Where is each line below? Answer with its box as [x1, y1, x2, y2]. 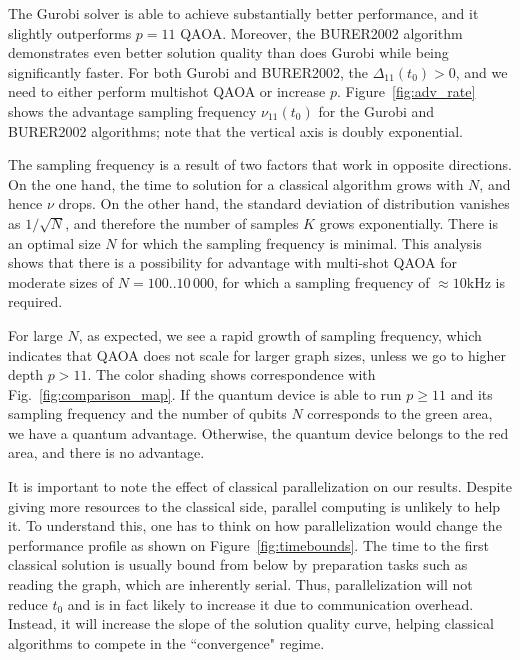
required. [8, 291, 63, 312]
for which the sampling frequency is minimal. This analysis [121, 232, 482, 253]
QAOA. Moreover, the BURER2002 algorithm [180, 22, 463, 43]
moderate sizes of [8, 271, 114, 292]
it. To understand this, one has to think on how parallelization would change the [8, 515, 502, 536]
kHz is [466, 271, 505, 292]
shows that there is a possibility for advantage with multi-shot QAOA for [8, 252, 457, 273]
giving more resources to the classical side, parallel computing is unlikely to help [8, 495, 501, 516]
